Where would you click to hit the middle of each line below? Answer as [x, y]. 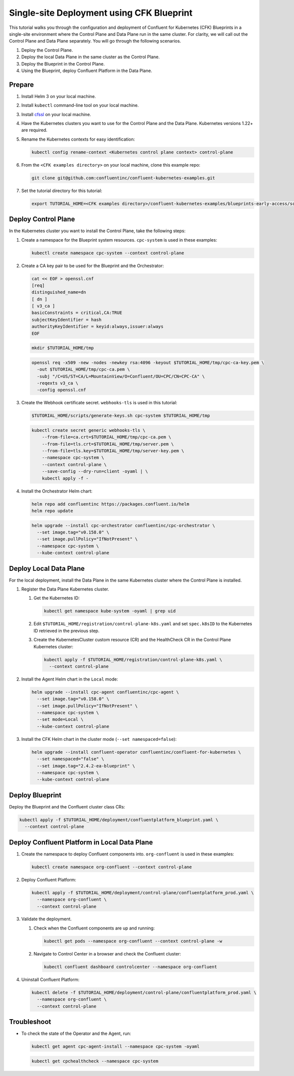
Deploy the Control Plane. [47, 50]
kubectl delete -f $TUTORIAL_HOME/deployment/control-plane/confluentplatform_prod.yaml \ [144, 992]
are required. [34, 130]
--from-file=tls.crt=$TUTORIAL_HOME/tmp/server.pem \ [108, 444]
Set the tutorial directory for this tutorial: [62, 191]
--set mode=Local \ [60, 720]
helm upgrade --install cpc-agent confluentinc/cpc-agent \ [105, 692]
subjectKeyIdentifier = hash [67, 319]
